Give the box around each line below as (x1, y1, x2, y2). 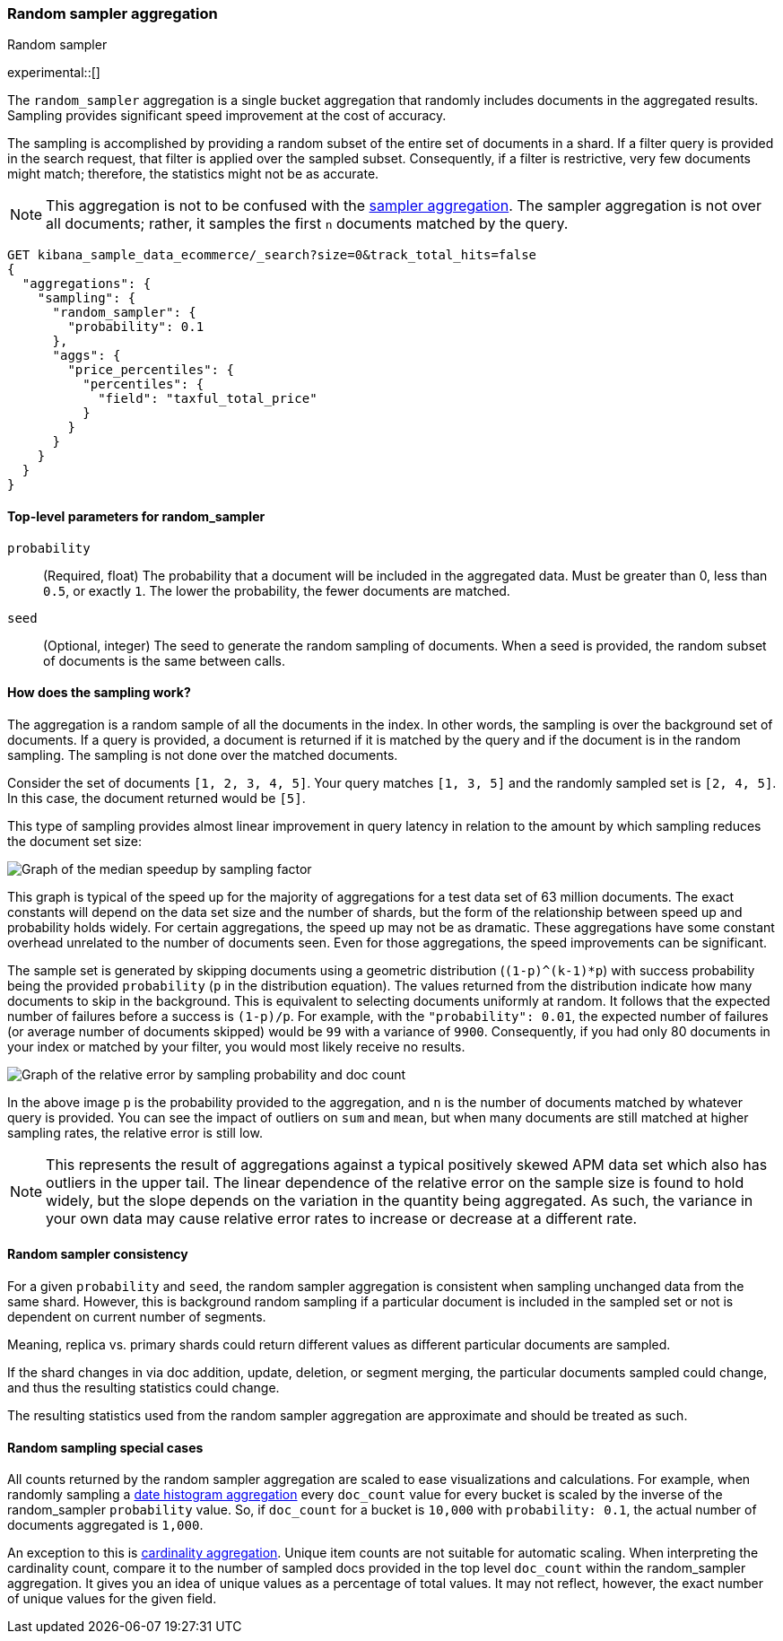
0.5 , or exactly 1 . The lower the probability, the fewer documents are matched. (43, 582, 510, 598)
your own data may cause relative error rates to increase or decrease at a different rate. (46, 1209, 638, 1227)
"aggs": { (52, 348, 121, 363)
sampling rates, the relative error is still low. (7, 1124, 263, 1140)
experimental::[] (7, 65, 100, 81)
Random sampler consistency (7, 1246, 188, 1262)
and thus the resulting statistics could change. (7, 1380, 280, 1396)
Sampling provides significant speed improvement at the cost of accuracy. (7, 108, 447, 124)
